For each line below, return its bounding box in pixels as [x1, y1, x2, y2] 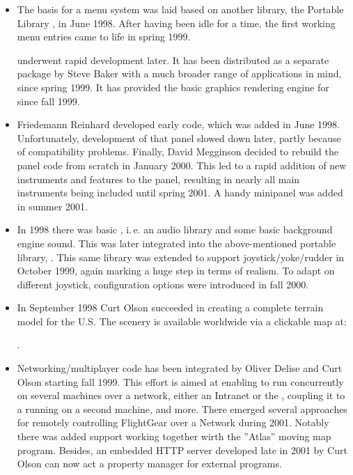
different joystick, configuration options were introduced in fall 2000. [17, 277, 309, 291]
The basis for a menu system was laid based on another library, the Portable [17, 2, 344, 16]
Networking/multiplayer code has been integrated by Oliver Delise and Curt [17, 361, 343, 375]
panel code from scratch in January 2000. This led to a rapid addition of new [17, 157, 347, 172]
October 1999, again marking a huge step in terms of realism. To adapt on [17, 263, 335, 278]
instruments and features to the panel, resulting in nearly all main [17, 171, 300, 186]
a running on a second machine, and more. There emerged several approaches [17, 401, 347, 416]
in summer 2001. [17, 198, 88, 213]
